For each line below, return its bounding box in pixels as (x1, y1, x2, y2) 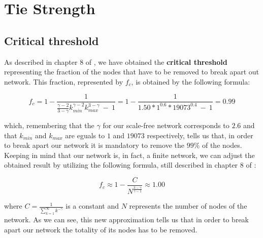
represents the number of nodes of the (129, 201, 247, 211)
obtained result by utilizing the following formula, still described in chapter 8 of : (4, 160, 256, 170)
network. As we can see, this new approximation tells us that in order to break (4, 214, 249, 225)
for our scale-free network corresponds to (103, 120, 229, 130)
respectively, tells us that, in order (147, 130, 253, 140)
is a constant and (65, 201, 119, 211)
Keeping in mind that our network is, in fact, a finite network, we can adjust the (4, 149, 255, 160)
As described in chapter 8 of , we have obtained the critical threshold (4, 56, 227, 67)
